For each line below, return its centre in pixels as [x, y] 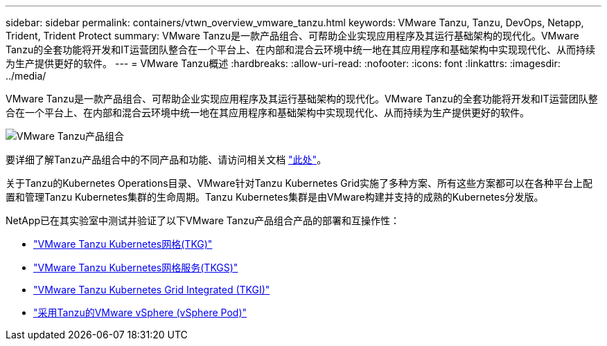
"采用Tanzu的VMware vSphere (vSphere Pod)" [140, 312]
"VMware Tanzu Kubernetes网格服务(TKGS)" [136, 267]
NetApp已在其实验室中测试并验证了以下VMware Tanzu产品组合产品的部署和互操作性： [203, 220]
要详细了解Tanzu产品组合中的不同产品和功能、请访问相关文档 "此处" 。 [166, 160]
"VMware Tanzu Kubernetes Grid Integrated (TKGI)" [152, 290]
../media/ [26, 76]
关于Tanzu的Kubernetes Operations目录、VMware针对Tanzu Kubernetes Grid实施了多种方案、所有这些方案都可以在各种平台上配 [299, 183]
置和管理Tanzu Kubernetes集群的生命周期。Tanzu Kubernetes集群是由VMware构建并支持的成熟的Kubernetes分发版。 [275, 197]
